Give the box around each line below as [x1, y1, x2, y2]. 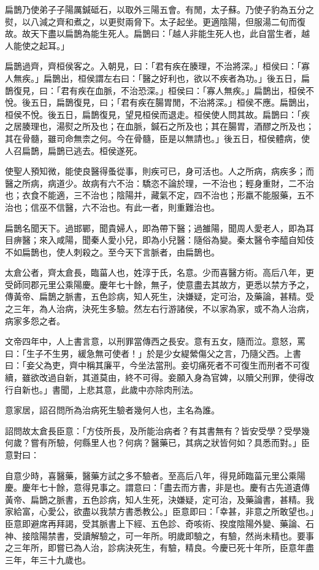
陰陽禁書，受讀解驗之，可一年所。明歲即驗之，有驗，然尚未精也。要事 [30, 529, 314, 542]
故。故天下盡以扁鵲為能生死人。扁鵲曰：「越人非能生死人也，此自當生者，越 [5, 27, 310, 40]
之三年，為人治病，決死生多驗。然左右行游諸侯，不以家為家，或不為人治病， [5, 302, 314, 315]
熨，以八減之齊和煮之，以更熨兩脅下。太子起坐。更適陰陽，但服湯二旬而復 [5, 15, 306, 28]
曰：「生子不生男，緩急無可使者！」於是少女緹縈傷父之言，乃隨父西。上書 [5, 346, 301, 359]
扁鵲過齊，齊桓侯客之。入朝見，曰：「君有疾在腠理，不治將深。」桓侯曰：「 [5, 60, 301, 72]
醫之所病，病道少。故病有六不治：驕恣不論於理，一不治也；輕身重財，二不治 [5, 176, 314, 189]
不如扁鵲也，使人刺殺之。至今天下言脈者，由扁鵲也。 [5, 245, 220, 258]
